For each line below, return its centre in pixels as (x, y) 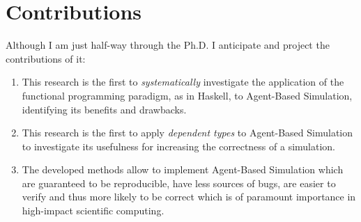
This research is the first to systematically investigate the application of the (183, 82)
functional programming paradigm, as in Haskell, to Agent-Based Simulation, (187, 95)
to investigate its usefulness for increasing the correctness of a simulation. (178, 146)
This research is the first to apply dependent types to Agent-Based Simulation (187, 133)
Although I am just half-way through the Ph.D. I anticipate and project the (168, 45)
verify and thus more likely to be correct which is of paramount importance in (189, 197)
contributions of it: (46, 58)
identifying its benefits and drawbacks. (104, 109)
